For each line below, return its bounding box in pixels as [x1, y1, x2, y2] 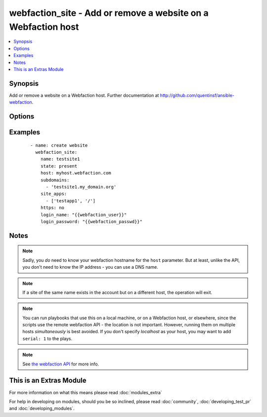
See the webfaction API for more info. [22, 361, 99, 367]
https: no [40, 205, 64, 211]
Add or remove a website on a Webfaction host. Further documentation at [9, 92, 159, 98]
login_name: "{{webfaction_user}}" [40, 212, 127, 218]
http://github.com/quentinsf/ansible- [160, 92, 234, 98]
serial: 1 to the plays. [22, 335, 73, 342]
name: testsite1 [40, 156, 80, 162]
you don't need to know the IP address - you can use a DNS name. [22, 264, 158, 270]
